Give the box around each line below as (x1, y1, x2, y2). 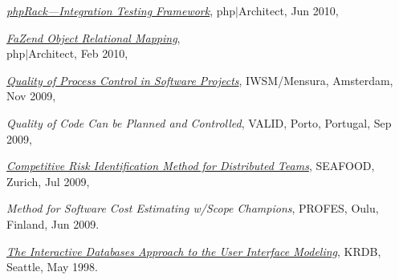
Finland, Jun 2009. (6, 215, 100, 232)
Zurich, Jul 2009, (6, 172, 90, 189)
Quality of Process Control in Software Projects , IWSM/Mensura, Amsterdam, (6, 71, 393, 88)
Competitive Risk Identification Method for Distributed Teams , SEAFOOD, (6, 157, 375, 174)
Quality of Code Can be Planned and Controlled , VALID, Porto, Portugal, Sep (6, 114, 392, 131)
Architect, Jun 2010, (238, 2, 339, 18)
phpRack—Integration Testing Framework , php (6, 2, 236, 18)
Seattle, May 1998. (6, 258, 98, 275)
